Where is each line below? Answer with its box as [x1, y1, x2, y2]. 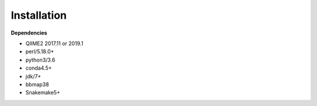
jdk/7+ [25, 73, 41, 80]
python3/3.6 [25, 56, 56, 63]
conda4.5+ [25, 64, 52, 71]
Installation [11, 9, 67, 22]
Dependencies [11, 29, 48, 36]
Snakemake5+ [25, 89, 60, 96]
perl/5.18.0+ [25, 48, 55, 55]
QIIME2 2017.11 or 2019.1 [25, 40, 83, 47]
